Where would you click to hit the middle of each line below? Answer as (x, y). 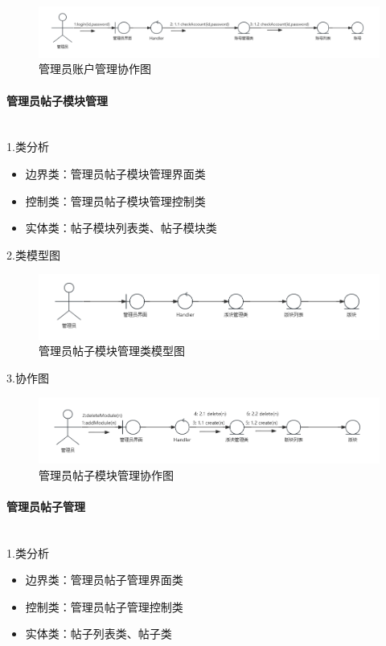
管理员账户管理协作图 (95, 69)
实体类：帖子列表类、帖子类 (99, 634)
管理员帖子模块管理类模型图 (112, 351)
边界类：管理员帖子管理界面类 (104, 580)
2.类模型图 (33, 254)
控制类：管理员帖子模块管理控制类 (115, 200)
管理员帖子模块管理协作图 (106, 474)
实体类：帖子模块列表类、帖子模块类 (121, 228)
